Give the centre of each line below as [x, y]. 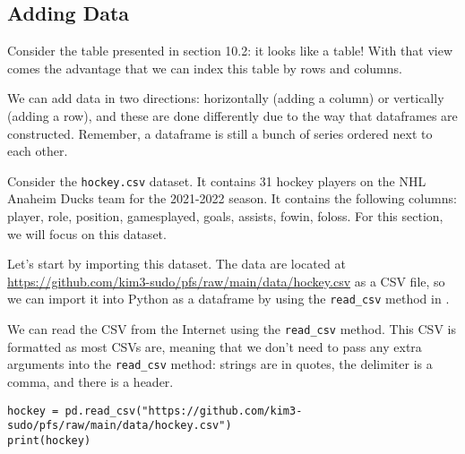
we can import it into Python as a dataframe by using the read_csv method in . [228, 299]
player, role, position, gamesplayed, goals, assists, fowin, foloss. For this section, [225, 216]
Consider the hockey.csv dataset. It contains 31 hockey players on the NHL [217, 180]
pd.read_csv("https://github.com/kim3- [184, 411]
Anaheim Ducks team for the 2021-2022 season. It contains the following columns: [232, 198]
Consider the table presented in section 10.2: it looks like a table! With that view [230, 51]
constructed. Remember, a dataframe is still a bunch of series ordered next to [220, 133]
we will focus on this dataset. [87, 233]
